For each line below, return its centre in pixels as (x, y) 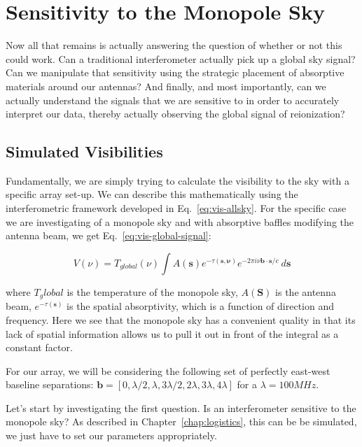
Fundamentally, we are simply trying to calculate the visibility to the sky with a (177, 180)
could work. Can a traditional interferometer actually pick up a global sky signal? (181, 58)
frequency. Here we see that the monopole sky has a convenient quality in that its (181, 319)
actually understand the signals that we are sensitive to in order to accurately (173, 100)
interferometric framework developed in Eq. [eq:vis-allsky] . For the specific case (176, 208)
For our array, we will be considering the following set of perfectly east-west (168, 370)
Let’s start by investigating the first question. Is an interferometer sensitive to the (181, 407)
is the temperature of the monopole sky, (152, 291)
